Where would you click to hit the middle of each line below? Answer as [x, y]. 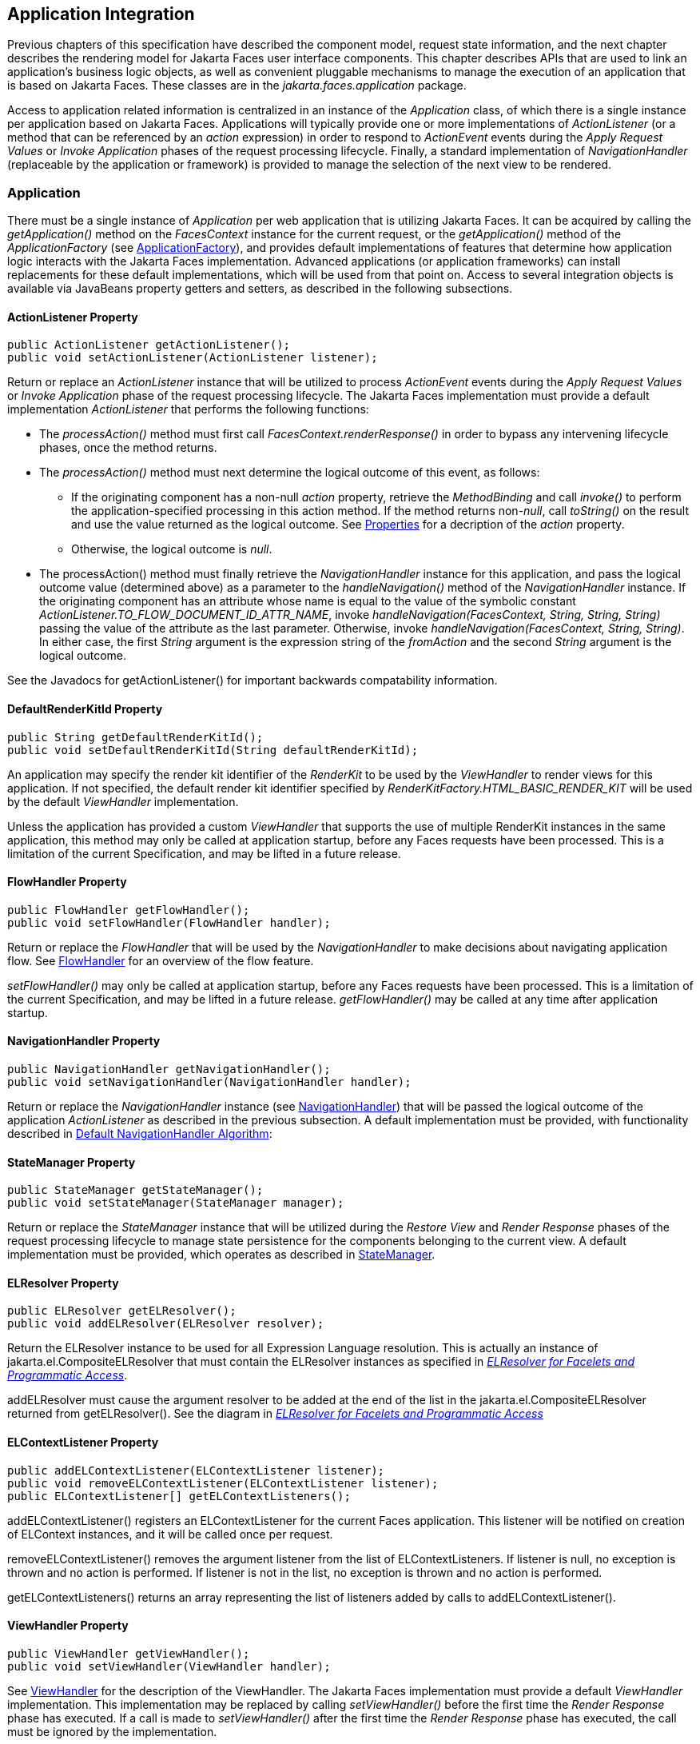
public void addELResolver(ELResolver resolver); [166, 1324]
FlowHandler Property [67, 882]
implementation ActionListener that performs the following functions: [188, 409]
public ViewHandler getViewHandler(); [129, 1653]
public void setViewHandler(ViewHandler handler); [169, 1666]
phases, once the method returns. [128, 448]
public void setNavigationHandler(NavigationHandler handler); [209, 1082]
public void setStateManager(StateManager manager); [176, 1203]
